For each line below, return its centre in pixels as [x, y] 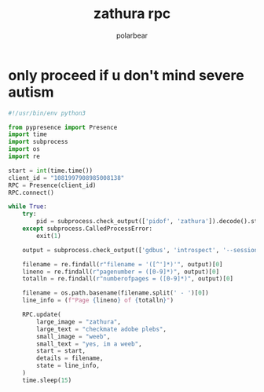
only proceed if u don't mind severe [126, 75]
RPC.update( [42, 315]
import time [27, 134]
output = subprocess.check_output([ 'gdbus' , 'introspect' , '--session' [142, 250]
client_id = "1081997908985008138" [66, 178]
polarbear [132, 35]
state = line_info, [68, 366]
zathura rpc [132, 14]
